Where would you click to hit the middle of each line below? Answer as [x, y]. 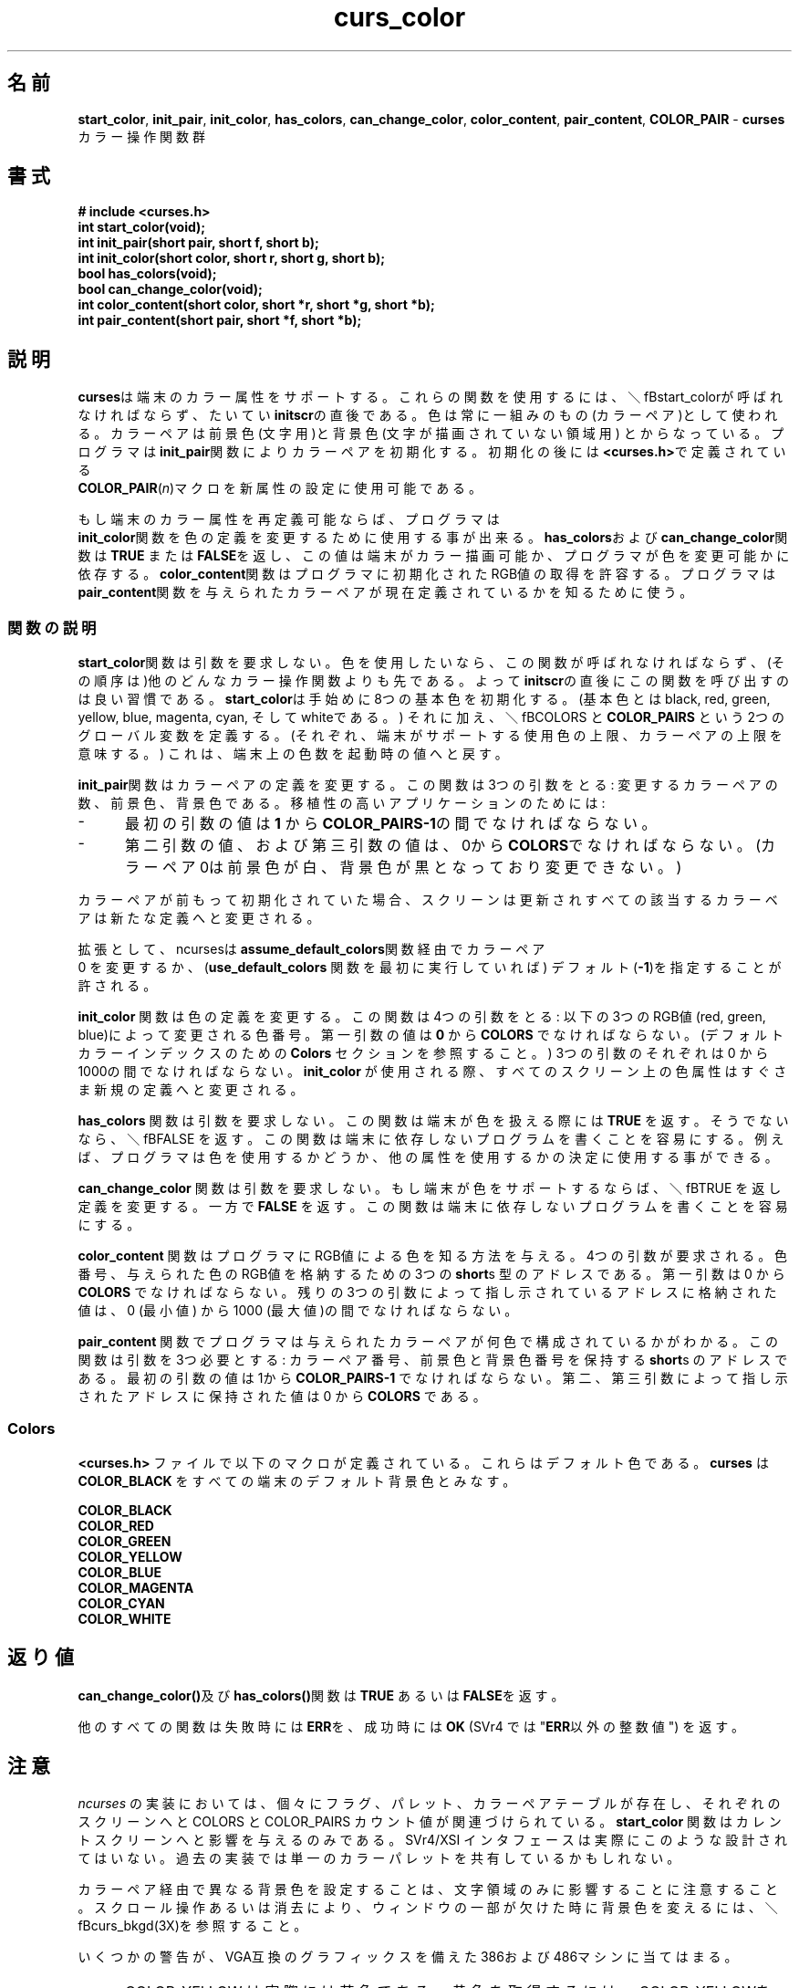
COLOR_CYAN [121, 1603]
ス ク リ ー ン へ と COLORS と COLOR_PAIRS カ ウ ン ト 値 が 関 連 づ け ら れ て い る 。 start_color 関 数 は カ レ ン [430, 1822]
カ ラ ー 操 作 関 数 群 [141, 136]
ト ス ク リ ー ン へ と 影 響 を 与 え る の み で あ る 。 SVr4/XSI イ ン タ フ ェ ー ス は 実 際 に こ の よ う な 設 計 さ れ [433, 1840]
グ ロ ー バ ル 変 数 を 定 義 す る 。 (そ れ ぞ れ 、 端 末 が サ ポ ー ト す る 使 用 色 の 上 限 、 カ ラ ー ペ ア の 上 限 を [430, 736]
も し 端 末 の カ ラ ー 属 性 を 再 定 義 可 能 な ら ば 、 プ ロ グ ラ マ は [289, 519]
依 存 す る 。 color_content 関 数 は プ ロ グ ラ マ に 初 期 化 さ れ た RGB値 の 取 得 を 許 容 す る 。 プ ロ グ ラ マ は [427, 574]
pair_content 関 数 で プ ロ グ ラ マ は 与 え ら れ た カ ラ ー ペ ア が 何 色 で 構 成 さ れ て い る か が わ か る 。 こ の [428, 1342]
